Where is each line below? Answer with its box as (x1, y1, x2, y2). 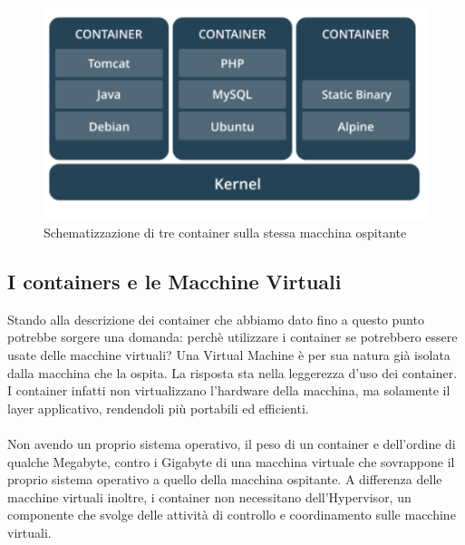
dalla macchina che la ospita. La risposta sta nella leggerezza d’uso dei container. (7, 363, 458, 382)
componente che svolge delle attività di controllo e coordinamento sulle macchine (7, 505, 456, 524)
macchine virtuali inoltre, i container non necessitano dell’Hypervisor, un (7, 487, 412, 506)
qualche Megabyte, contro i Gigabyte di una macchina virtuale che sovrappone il (7, 452, 455, 471)
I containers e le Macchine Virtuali (7, 267, 342, 295)
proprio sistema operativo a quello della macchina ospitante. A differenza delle (7, 470, 442, 489)
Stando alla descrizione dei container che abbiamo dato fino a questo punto (7, 309, 424, 328)
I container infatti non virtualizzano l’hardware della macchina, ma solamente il (7, 381, 450, 400)
